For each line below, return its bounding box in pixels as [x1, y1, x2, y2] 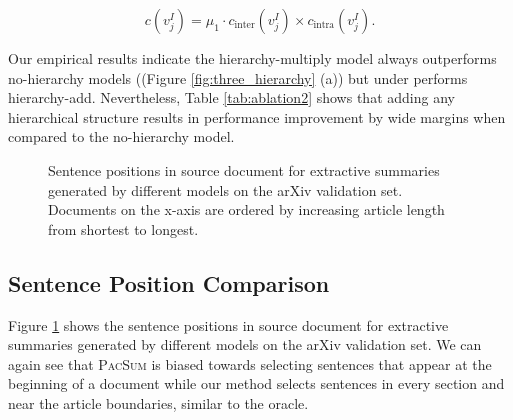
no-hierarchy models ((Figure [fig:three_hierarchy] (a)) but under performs [8, 67, 468, 88]
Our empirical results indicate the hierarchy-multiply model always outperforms [8, 48, 497, 68]
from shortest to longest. [48, 218, 199, 239]
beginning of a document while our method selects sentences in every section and [8, 373, 505, 394]
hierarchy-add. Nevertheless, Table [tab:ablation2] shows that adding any [8, 87, 455, 108]
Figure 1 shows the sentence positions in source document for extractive [8, 314, 449, 335]
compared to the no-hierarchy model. [8, 126, 235, 147]
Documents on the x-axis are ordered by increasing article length [48, 199, 445, 220]
